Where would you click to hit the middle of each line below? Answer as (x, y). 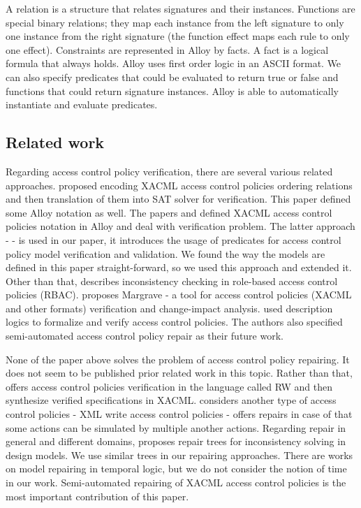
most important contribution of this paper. (97, 496)
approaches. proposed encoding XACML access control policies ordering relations (179, 185)
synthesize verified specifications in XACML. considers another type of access (171, 400)
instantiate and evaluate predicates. (82, 104)
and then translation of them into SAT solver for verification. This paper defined (178, 199)
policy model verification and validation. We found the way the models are (165, 253)
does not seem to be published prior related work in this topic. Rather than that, (179, 373)
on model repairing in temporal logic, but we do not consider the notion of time (176, 469)
